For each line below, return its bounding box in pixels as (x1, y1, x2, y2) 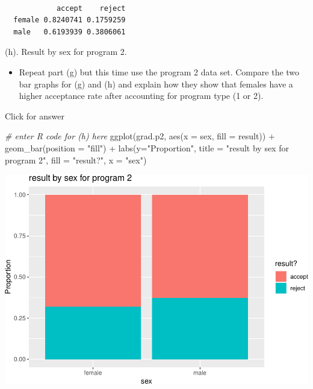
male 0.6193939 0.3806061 (13, 27, 126, 36)
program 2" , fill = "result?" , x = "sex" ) (5, 153, 147, 166)
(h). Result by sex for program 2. (5, 45, 127, 58)
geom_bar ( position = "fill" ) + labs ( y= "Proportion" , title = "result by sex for (5, 141, 289, 154)
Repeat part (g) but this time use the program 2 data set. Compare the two (19, 65, 300, 78)
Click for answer (5, 109, 64, 122)
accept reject (56, 4, 126, 13)
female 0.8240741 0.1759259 (13, 16, 126, 25)
